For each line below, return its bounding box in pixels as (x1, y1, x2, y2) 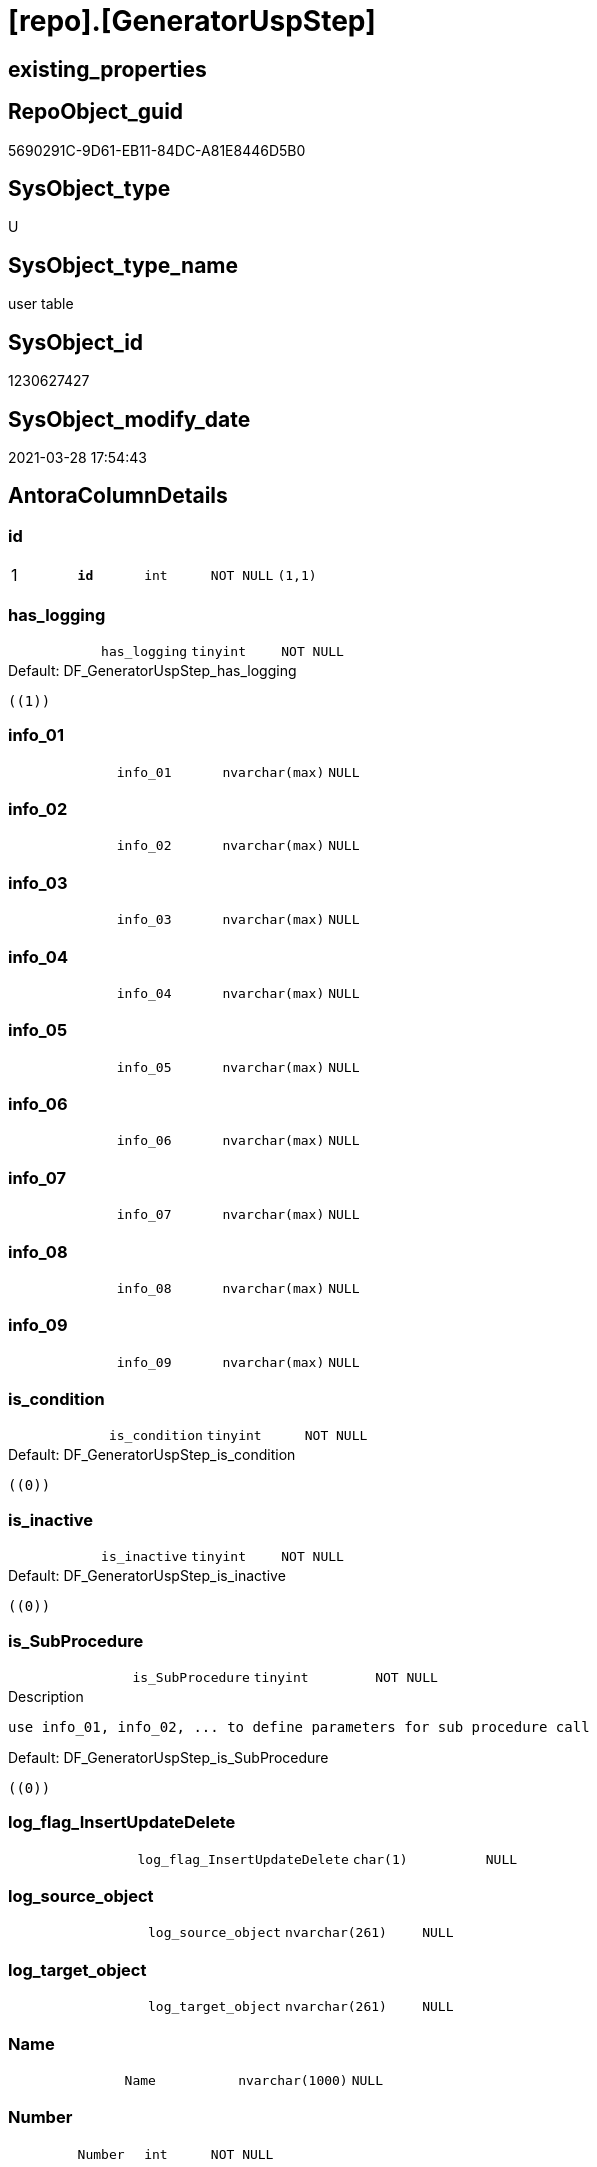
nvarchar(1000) (238, 2072, 348, 2088)
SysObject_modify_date (8, 406, 251, 432)
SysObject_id (8, 329, 144, 355)
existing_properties (8, 56, 207, 82)
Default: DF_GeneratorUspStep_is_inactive (8, 1567, 286, 1585)
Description (8, 1687, 84, 1705)
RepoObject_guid (8, 99, 184, 125)
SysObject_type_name (8, 252, 239, 278)
